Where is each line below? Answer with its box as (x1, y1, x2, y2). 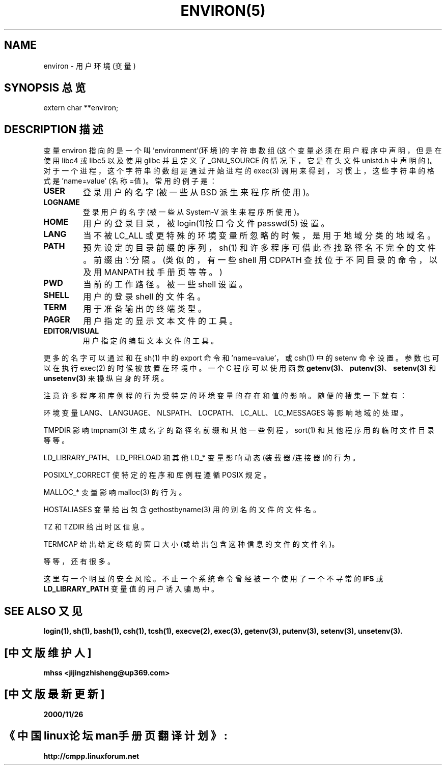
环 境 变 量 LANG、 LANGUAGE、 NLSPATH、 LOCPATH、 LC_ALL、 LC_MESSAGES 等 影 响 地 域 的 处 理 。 (43, 408, 408, 418)
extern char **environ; (43, 103, 119, 112)
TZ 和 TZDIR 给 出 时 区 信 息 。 (43, 522, 149, 531)
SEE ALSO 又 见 (4, 604, 82, 617)
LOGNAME (43, 198, 80, 207)
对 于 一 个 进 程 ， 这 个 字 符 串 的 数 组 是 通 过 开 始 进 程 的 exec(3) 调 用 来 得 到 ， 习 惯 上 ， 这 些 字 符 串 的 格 (43, 166, 435, 175)
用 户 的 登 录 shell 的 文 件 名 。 (83, 291, 206, 302)
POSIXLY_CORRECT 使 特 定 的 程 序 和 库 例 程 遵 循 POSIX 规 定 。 (43, 470, 271, 480)
